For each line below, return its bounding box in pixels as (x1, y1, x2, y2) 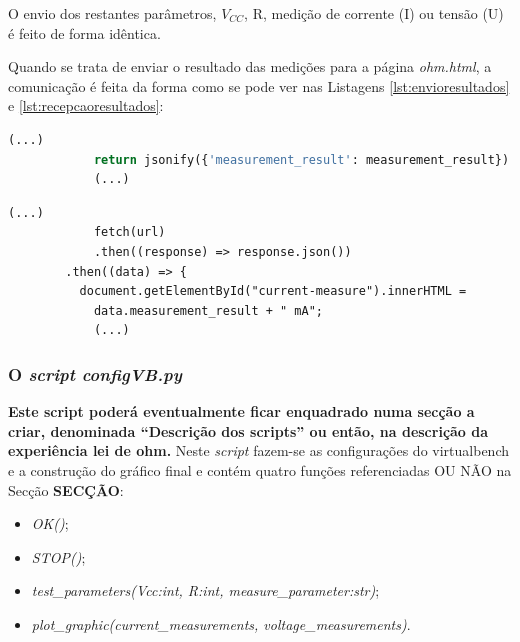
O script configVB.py (8, 361, 182, 386)
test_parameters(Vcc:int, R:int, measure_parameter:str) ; (31, 580, 380, 601)
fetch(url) (93, 225, 166, 240)
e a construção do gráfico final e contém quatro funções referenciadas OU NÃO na (8, 459, 512, 480)
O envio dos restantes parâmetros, (8, 3, 217, 23)
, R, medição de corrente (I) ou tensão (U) (244, 3, 504, 23)
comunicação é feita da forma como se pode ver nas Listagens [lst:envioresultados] (8, 75, 510, 96)
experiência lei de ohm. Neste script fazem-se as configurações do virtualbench (8, 440, 509, 461)
